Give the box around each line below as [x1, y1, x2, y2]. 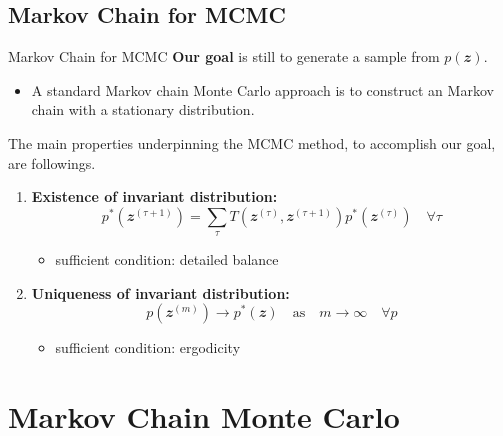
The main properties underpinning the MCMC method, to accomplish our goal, [8, 132, 496, 153]
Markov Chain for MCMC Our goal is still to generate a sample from [8, 46, 440, 67]
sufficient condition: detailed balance [55, 249, 279, 270]
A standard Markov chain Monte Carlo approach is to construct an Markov [31, 79, 494, 100]
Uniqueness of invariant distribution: [31, 282, 290, 303]
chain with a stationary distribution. [31, 99, 255, 120]
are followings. [8, 152, 96, 173]
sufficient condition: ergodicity [55, 337, 241, 358]
